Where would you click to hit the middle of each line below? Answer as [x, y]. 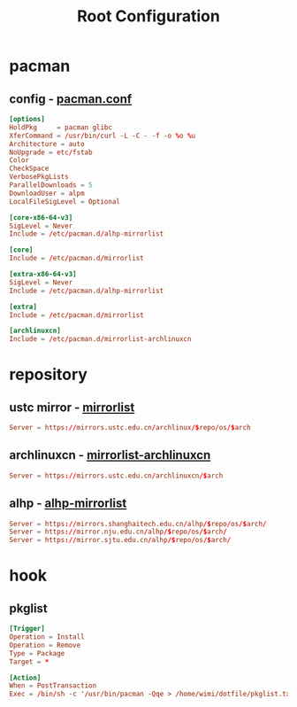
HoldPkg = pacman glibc [61, 127]
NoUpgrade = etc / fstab [51, 152]
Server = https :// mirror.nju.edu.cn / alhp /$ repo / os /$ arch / [118, 532]
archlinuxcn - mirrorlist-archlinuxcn [110, 455]
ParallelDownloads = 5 [51, 185]
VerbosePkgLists [39, 177]
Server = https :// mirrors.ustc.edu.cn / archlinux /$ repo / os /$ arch [130, 428]
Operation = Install [47, 637]
